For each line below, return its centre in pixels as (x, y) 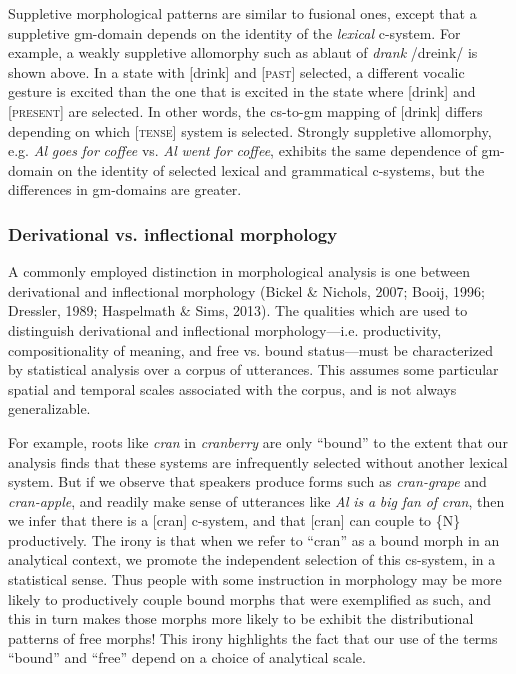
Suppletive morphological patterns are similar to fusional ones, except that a (242, 13)
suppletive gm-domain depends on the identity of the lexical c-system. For (234, 32)
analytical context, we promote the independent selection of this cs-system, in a (252, 559)
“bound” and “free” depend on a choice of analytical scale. (187, 657)
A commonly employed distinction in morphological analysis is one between (239, 271)
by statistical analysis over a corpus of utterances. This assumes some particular (253, 369)
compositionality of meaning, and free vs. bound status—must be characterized (251, 349)
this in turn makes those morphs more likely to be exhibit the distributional (241, 618)
